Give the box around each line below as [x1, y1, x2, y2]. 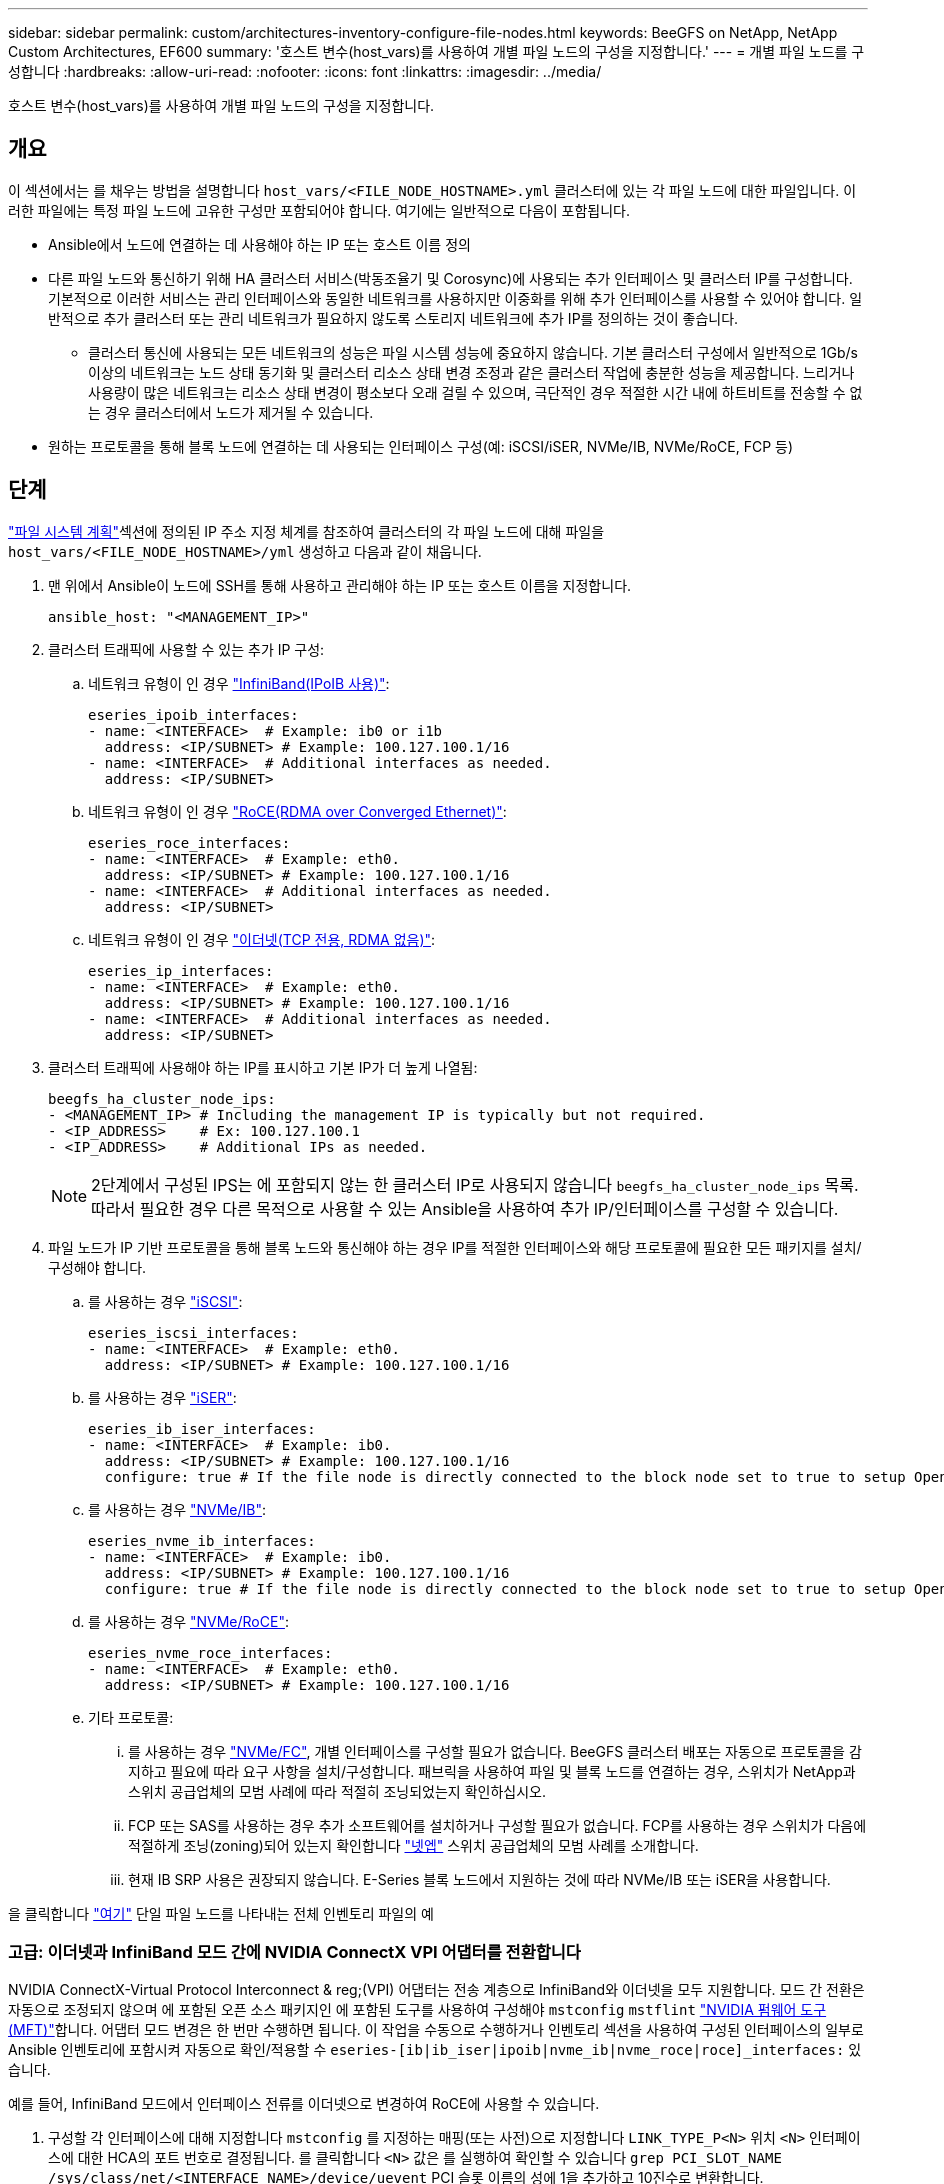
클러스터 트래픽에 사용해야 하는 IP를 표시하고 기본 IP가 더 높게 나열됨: [48, 1058, 478, 1076]
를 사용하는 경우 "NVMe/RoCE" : [88, 1612, 289, 1630]
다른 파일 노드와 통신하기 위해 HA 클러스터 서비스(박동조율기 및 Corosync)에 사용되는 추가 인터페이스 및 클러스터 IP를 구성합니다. [48, 269, 853, 287]
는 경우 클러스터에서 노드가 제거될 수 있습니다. [88, 403, 374, 421]
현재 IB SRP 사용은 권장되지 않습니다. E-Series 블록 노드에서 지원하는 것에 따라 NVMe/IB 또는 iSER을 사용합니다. [128, 1870, 831, 1888]
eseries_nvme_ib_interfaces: [88, 1532, 316, 1549]
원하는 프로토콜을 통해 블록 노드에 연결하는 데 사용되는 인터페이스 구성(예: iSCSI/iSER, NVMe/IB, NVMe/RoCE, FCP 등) [48, 437, 794, 455]
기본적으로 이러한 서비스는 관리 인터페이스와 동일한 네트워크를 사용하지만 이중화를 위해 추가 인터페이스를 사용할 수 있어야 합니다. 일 [48, 289, 863, 307]
